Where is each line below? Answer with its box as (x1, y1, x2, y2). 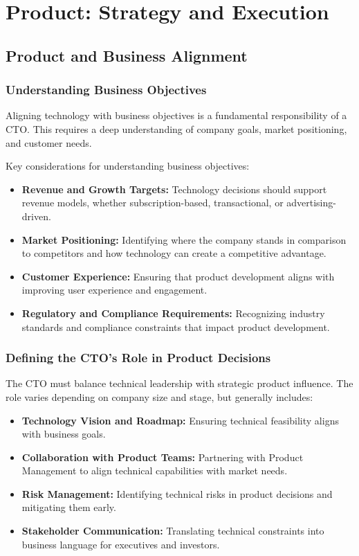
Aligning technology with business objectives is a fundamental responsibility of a (6, 108, 347, 123)
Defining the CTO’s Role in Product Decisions (6, 349, 271, 366)
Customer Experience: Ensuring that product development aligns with (21, 269, 335, 283)
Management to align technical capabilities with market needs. (21, 463, 288, 478)
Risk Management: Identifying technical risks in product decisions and (21, 486, 333, 501)
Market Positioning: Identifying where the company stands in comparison (21, 232, 347, 246)
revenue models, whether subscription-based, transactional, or (21, 195, 284, 210)
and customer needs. (6, 135, 92, 150)
